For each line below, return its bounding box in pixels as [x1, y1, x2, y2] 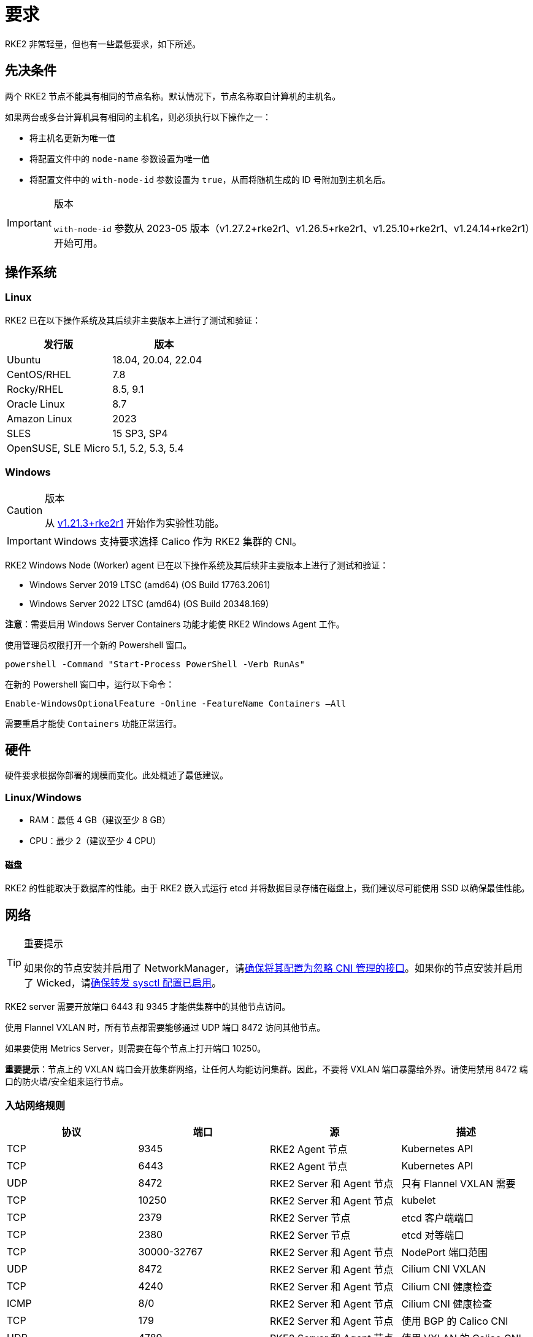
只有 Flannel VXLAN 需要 [401, 1177, 516, 1190]
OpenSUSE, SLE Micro [7, 441, 110, 454]
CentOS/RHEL [7, 368, 71, 381]
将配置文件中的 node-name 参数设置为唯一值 [29, 153, 210, 164]
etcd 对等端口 [401, 1228, 464, 1241]
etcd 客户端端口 [401, 1211, 474, 1224]
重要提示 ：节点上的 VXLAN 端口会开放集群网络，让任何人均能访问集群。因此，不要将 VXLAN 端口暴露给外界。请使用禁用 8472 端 [5, 1064, 528, 1075]
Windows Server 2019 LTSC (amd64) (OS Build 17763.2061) [29, 579, 270, 590]
